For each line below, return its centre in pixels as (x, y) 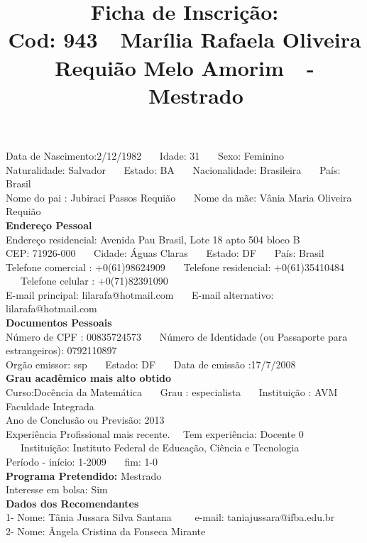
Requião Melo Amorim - (185, 67)
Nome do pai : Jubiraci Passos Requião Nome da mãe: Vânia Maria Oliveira (179, 197)
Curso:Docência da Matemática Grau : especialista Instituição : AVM (172, 392)
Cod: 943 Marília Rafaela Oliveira (185, 39)
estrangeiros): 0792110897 (61, 350)
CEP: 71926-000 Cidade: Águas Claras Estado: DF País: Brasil (165, 253)
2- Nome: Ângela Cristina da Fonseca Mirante (106, 531)
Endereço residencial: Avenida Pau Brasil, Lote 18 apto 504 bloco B (153, 239)
